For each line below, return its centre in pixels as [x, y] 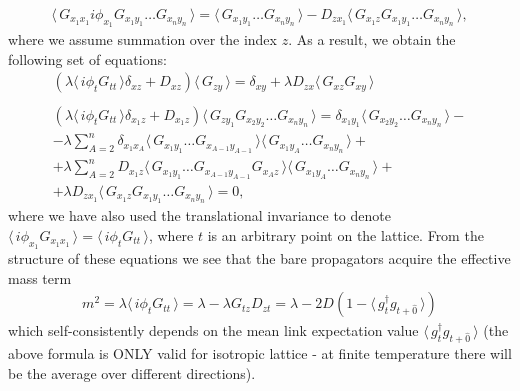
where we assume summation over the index [142, 39]
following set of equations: [87, 58]
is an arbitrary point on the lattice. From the [345, 234]
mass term [40, 277]
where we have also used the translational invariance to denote [199, 215]
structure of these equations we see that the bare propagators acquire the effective [259, 258]
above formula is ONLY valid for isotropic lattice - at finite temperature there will [260, 353]
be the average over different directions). [132, 372]
